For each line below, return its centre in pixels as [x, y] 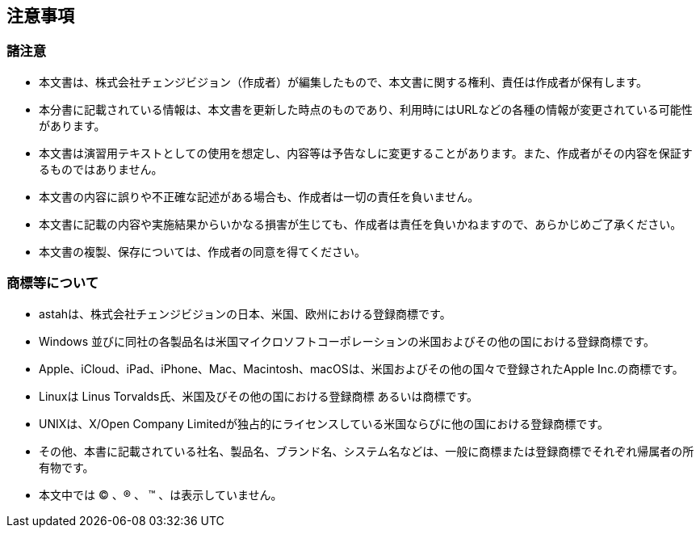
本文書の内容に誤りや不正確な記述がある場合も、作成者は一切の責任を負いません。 [259, 196]
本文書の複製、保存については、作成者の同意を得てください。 [202, 251]
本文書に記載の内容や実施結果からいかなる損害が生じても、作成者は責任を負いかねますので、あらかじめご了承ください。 [360, 224]
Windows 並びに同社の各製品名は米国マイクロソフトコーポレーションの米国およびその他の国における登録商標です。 [347, 341]
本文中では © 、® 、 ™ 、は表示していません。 [161, 494]
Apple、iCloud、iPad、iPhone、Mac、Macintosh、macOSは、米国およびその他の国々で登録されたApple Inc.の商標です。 [361, 368]
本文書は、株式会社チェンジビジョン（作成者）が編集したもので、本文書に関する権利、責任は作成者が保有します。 [344, 82]
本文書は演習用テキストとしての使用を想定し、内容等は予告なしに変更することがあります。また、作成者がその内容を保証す [366, 153]
